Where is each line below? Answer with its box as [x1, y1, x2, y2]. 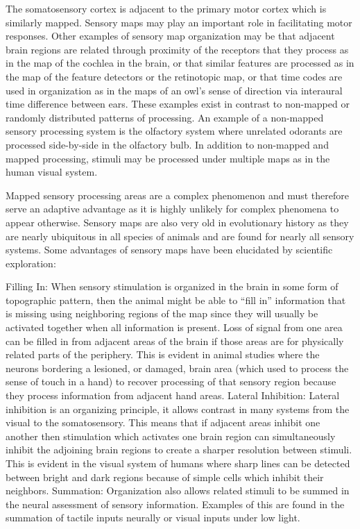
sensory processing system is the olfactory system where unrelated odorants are [6, 124, 343, 138]
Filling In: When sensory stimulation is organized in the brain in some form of [6, 279, 338, 294]
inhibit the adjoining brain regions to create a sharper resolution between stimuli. [6, 442, 352, 457]
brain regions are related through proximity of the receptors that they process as [6, 42, 349, 56]
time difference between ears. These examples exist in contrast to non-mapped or [6, 96, 350, 111]
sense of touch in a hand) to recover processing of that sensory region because [6, 374, 336, 389]
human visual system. [6, 165, 98, 179]
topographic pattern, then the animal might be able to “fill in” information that [6, 292, 346, 307]
